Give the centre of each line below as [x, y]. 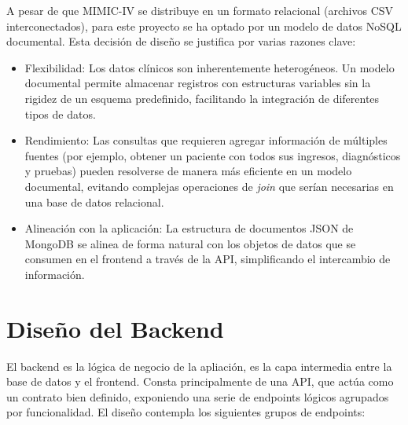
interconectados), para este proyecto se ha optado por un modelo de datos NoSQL [204, 26]
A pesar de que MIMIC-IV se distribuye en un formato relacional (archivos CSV [200, 10]
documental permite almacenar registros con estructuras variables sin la [198, 83]
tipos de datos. [60, 114]
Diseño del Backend [115, 328]
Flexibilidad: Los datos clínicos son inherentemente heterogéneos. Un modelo [210, 67]
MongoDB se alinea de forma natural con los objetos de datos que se [190, 243]
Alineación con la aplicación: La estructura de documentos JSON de [189, 228]
